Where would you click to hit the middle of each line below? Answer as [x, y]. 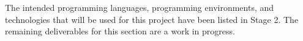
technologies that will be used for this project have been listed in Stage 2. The [152, 19]
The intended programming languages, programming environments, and [140, 7]
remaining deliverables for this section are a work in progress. [120, 31]
